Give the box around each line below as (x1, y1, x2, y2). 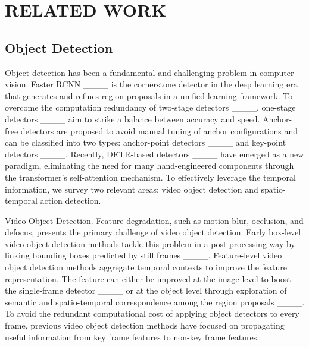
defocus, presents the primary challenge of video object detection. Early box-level (5, 226, 301, 238)
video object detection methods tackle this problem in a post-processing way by (5, 237, 295, 250)
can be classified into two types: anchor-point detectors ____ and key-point (5, 136, 286, 149)
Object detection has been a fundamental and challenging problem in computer (5, 66, 294, 78)
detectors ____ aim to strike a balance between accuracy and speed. (5, 112, 260, 125)
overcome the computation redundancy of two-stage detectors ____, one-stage (5, 101, 296, 113)
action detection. (40, 194, 101, 207)
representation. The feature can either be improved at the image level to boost (5, 272, 291, 285)
